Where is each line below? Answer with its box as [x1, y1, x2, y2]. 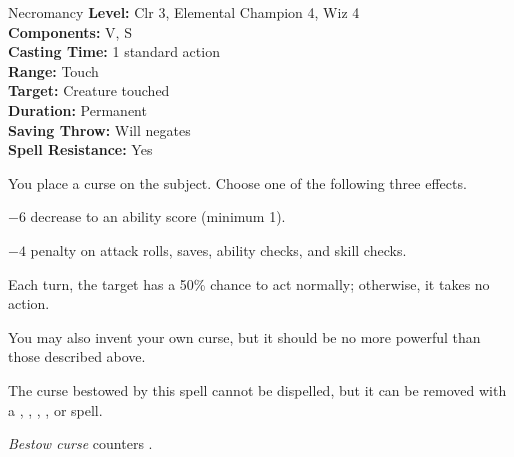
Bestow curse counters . [8, 433, 153, 454]
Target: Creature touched [8, 80, 170, 101]
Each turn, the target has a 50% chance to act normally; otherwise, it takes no [8, 273, 490, 294]
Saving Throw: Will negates [8, 119, 191, 140]
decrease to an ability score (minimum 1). [30, 206, 286, 227]
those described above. [8, 346, 146, 367]
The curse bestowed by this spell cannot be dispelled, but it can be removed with [8, 379, 507, 400]
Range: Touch [8, 60, 99, 81]
